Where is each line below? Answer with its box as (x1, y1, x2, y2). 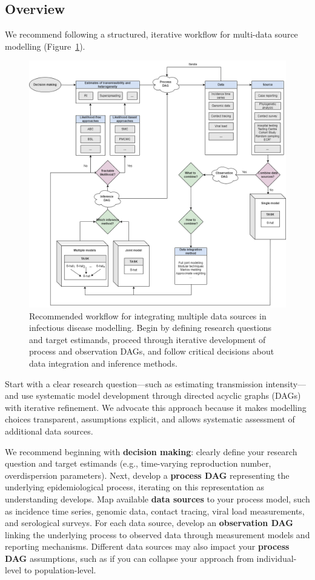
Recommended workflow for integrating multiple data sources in (29, 309, 267, 322)
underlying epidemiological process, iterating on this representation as (5, 481, 264, 493)
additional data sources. (5, 424, 93, 437)
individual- (256, 552, 297, 564)
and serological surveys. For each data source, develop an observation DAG (5, 516, 293, 529)
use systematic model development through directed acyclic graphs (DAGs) (21, 389, 301, 402)
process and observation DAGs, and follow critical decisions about (29, 345, 274, 358)
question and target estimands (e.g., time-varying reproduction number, (5, 457, 271, 470)
